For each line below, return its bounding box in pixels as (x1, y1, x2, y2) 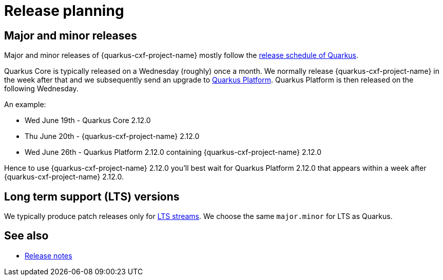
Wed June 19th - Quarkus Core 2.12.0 (25, 116, 151, 125)
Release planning (4, 2, 124, 19)
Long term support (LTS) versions (4, 190, 180, 203)
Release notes (25, 251, 72, 260)
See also (4, 229, 49, 243)
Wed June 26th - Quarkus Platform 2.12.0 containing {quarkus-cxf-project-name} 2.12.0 (25, 148, 322, 157)
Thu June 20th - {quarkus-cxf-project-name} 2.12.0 (25, 132, 200, 141)
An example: (4, 100, 46, 109)
